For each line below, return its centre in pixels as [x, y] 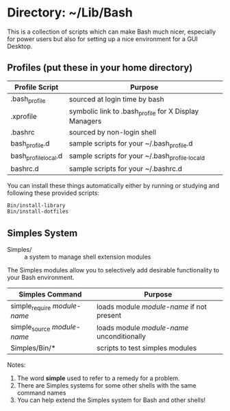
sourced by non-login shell [113, 132]
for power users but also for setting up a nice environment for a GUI [103, 38]
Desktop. [20, 46]
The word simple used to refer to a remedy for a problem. [98, 378]
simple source [30, 328]
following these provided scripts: [53, 193]
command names [41, 393]
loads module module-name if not [152, 307]
